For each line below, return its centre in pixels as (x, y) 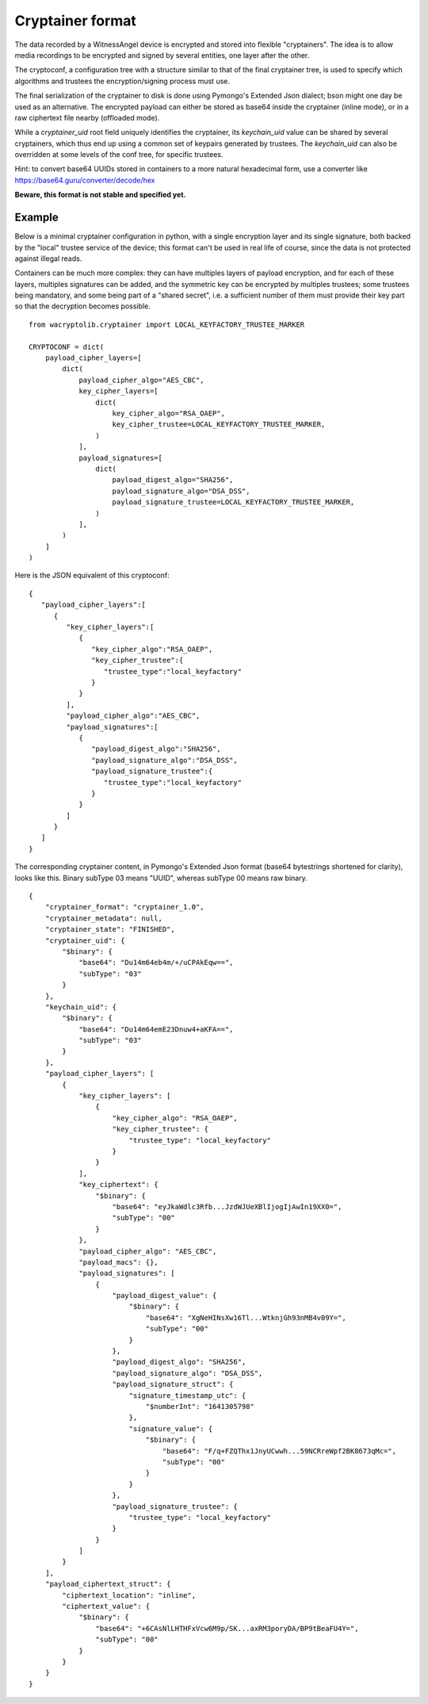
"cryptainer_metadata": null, (103, 918)
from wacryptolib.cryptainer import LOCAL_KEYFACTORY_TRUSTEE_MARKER (167, 324)
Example (36, 218)
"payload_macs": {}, (118, 1262)
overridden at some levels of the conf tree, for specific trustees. (119, 155)
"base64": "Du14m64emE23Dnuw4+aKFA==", (156, 1029)
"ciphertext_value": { (106, 1606)
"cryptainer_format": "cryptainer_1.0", (125, 907)
